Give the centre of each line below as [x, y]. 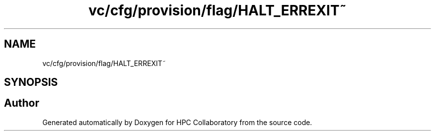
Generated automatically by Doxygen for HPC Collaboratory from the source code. [177, 122]
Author [22, 103]
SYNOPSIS [31, 82]
